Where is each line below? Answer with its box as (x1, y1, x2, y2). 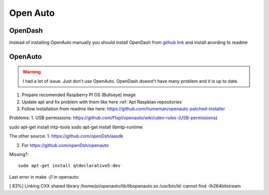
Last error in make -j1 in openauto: (9, 174, 80, 180)
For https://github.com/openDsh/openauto (21, 142, 109, 148)
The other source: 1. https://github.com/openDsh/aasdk (9, 133, 124, 139)
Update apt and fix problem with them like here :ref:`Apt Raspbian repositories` (21, 99, 183, 105)
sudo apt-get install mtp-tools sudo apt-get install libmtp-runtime (9, 124, 143, 130)
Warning (22, 69, 41, 75)
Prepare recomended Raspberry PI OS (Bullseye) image (21, 92, 136, 98)
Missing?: (9, 151, 29, 157)
